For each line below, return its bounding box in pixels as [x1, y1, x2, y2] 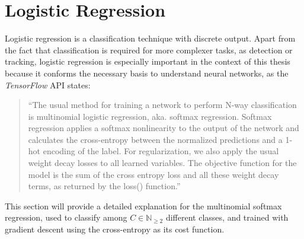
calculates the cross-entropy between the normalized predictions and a [28, 133, 283, 145]
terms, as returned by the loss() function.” [28, 180, 181, 192]
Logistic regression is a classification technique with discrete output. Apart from [5, 32, 296, 44]
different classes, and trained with [165, 211, 289, 224]
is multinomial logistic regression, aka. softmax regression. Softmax [28, 110, 272, 122]
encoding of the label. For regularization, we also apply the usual [43, 145, 279, 157]
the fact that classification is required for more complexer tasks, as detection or [5, 43, 293, 56]
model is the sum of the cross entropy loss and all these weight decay [28, 168, 279, 180]
